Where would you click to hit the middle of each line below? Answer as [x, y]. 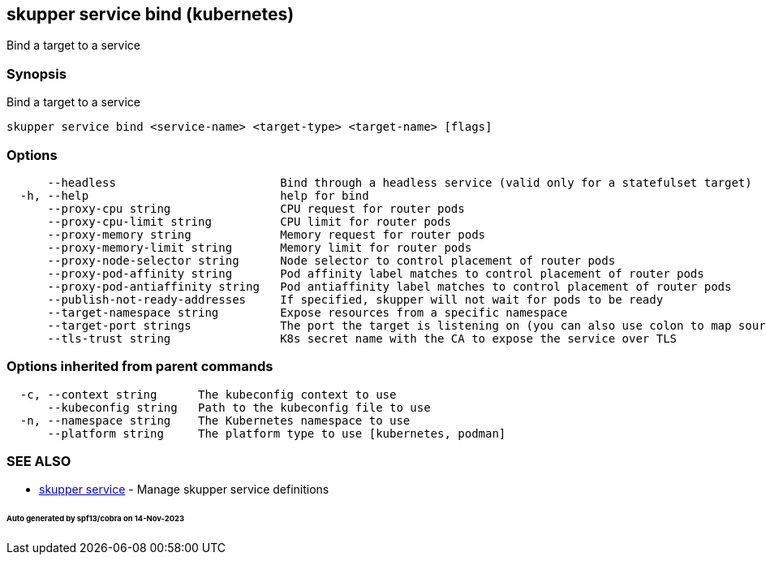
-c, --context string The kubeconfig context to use [208, 394]
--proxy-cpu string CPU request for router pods [256, 208]
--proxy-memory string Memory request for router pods [267, 234]
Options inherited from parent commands [140, 367]
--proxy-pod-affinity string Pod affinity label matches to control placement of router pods [376, 273]
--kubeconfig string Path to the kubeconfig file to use [239, 407]
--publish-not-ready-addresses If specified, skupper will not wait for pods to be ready [355, 299]
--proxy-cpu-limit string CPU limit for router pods [249, 221]
